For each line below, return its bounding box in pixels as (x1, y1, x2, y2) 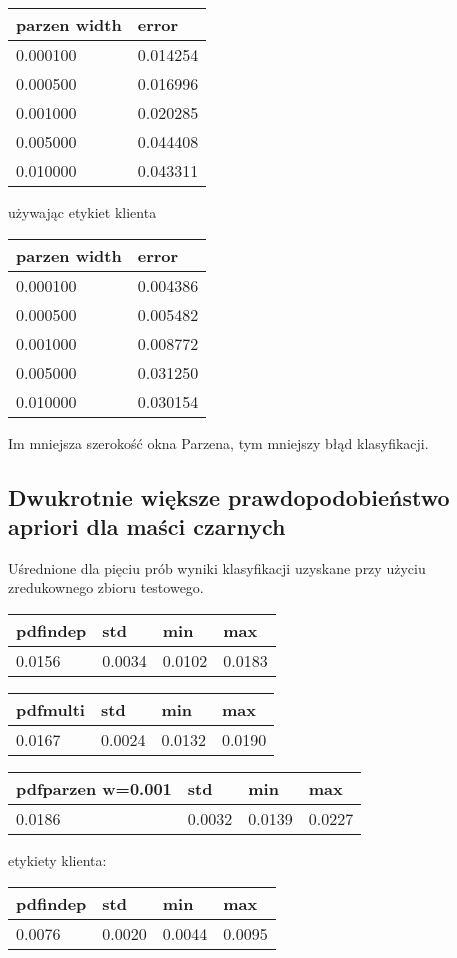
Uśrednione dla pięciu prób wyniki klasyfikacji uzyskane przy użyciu (8, 557, 426, 578)
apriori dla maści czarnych (8, 510, 286, 541)
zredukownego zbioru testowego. (8, 577, 204, 598)
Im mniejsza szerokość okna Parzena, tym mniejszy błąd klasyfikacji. (8, 432, 429, 453)
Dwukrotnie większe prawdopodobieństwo (8, 481, 450, 512)
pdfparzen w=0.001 (16, 776, 172, 800)
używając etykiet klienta (8, 202, 157, 222)
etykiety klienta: (8, 849, 107, 870)
